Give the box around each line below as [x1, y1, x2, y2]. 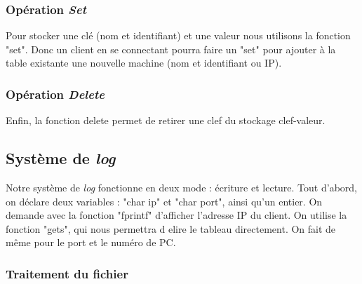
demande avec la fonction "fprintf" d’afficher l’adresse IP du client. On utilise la [6, 208, 347, 222]
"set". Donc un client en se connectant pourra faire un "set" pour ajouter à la [6, 41, 336, 56]
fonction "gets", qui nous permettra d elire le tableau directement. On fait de [6, 221, 336, 236]
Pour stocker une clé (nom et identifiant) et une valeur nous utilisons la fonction [6, 28, 351, 43]
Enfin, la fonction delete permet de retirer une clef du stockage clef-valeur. [6, 113, 326, 128]
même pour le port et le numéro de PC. [6, 235, 176, 250]
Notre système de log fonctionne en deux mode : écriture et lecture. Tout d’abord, [6, 180, 357, 195]
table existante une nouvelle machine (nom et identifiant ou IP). [6, 55, 282, 70]
